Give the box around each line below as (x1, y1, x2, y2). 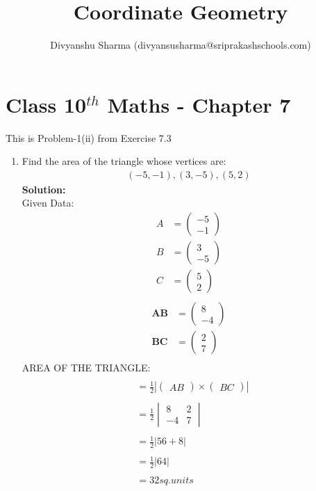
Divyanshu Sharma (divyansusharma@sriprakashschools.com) (50, 38, 311, 52)
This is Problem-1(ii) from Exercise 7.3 (6, 130, 172, 145)
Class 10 (6, 90, 87, 118)
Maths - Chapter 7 (107, 90, 291, 118)
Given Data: (22, 195, 74, 210)
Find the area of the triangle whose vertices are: (22, 154, 226, 168)
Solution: (22, 182, 66, 196)
